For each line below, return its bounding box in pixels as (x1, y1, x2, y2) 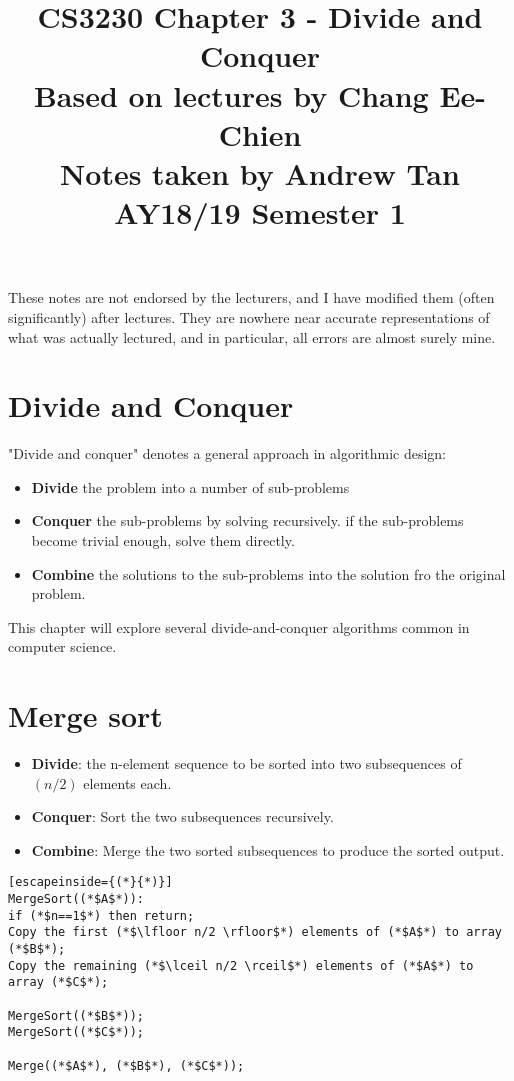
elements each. (83, 772, 172, 793)
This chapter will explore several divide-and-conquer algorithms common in (8, 616, 470, 637)
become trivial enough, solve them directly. (31, 530, 295, 550)
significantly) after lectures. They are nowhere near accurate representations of (8, 306, 490, 327)
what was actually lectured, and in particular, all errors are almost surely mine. (8, 326, 496, 347)
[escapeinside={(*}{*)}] (8, 875, 173, 890)
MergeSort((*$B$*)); (8, 1008, 145, 1023)
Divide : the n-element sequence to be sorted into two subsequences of (31, 753, 462, 774)
